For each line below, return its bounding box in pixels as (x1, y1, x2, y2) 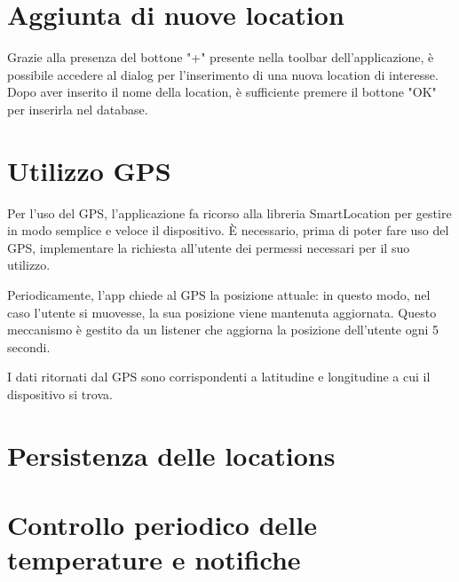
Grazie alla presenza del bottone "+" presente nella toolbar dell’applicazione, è (7, 48, 434, 67)
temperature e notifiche (7, 541, 301, 578)
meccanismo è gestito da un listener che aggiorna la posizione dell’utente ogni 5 (7, 320, 439, 339)
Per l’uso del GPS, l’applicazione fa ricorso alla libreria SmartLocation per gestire (7, 203, 452, 222)
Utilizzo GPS (7, 152, 171, 188)
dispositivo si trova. (7, 384, 113, 403)
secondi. (7, 337, 51, 356)
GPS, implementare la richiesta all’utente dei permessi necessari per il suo (7, 238, 410, 256)
